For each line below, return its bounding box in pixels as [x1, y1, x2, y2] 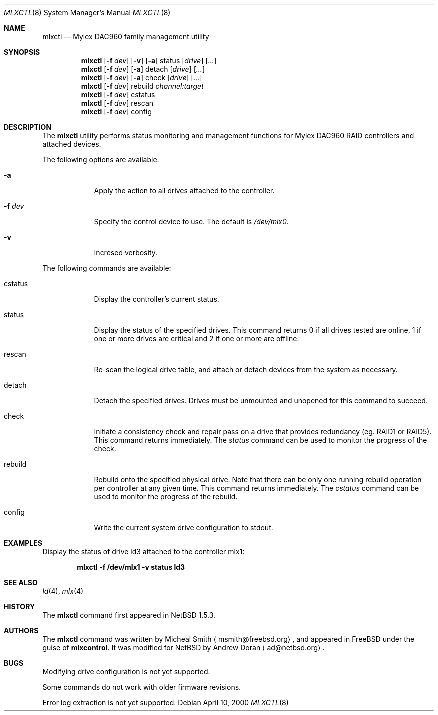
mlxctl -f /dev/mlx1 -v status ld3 [77, 563, 185, 571]
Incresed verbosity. [94, 248, 158, 257]
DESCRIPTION [4, 123, 52, 131]
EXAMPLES [4, 539, 42, 547]
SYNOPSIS [4, 48, 40, 56]
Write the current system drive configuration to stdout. [94, 523, 273, 532]
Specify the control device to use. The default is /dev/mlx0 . [94, 217, 289, 226]
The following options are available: [42, 155, 159, 164]
